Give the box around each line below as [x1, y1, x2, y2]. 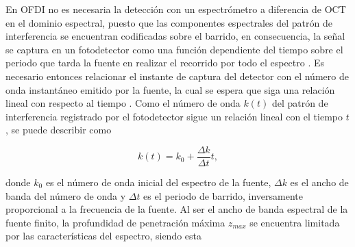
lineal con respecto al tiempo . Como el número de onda [5, 96, 241, 110]
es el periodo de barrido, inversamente [143, 188, 303, 203]
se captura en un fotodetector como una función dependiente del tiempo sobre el [5, 42, 343, 56]
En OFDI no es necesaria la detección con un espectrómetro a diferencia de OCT [5, 2, 346, 16]
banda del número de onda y [5, 188, 126, 203]
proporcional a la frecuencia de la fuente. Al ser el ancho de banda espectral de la [5, 202, 348, 216]
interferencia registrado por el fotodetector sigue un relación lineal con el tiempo [5, 109, 343, 123]
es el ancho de [290, 175, 349, 189]
